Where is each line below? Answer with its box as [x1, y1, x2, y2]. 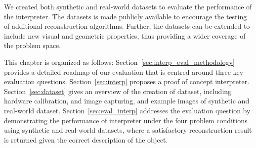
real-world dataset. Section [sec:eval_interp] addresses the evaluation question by [4, 105, 251, 115]
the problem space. [4, 40, 61, 50]
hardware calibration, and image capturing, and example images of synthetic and [4, 96, 250, 106]
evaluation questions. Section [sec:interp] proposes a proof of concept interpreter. [4, 76, 250, 87]
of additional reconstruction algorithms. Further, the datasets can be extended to [4, 21, 250, 31]
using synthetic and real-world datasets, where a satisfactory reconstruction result [4, 125, 252, 135]
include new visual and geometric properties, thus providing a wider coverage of [4, 30, 246, 41]
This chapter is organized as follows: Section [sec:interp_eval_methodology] [4, 56, 235, 67]
